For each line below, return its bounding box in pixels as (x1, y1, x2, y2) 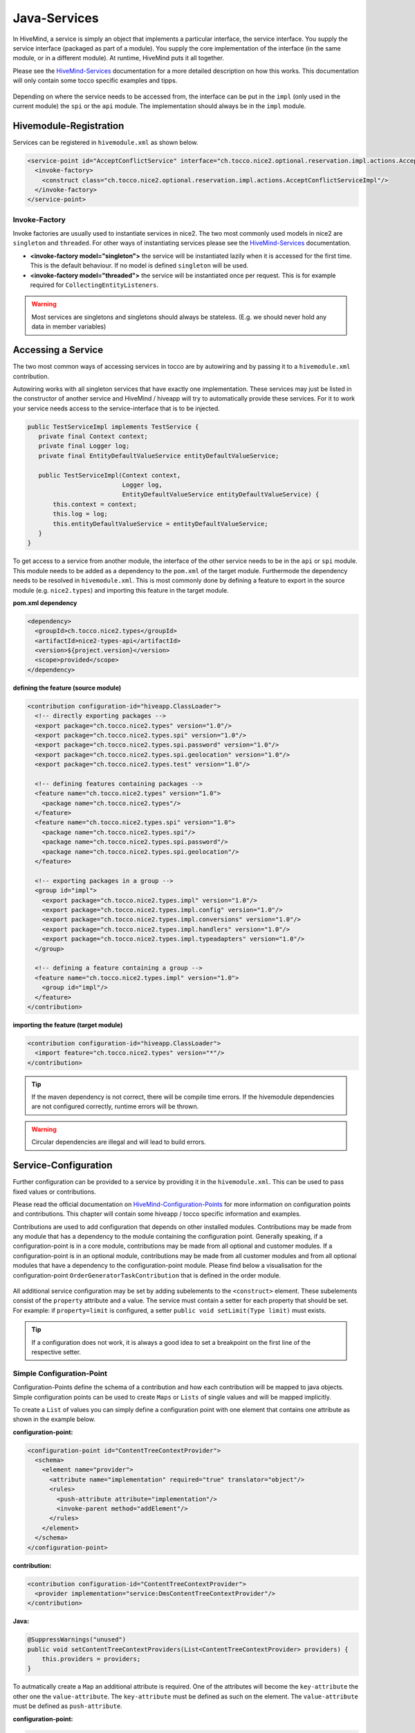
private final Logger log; (38, 442, 130, 450)
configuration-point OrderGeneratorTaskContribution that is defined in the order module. (12, 1271, 282, 1279)
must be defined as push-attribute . (12, 1702, 122, 1710)
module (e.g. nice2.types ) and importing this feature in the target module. (12, 586, 229, 594)
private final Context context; (38, 433, 148, 440)
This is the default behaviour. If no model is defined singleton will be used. (30, 261, 249, 270)
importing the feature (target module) (12, 1020, 123, 1029)
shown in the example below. (12, 1415, 96, 1424)
